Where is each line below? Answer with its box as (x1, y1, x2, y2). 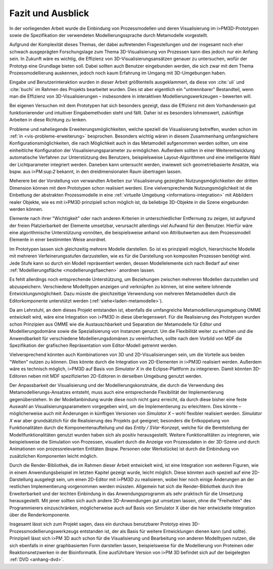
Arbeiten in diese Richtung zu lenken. (9, 117, 87, 123)
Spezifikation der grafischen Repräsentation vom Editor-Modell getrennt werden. (9, 342, 178, 348)
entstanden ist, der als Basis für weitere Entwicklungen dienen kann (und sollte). (79, 528, 247, 534)
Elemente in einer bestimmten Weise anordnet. (9, 237, 107, 243)
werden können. (9, 206, 43, 212)
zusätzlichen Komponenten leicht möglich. (9, 453, 98, 459)
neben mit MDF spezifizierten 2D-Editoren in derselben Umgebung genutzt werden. (28, 373, 203, 379)
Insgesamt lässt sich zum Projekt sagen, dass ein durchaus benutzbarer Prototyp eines (9, 521, 191, 527)
